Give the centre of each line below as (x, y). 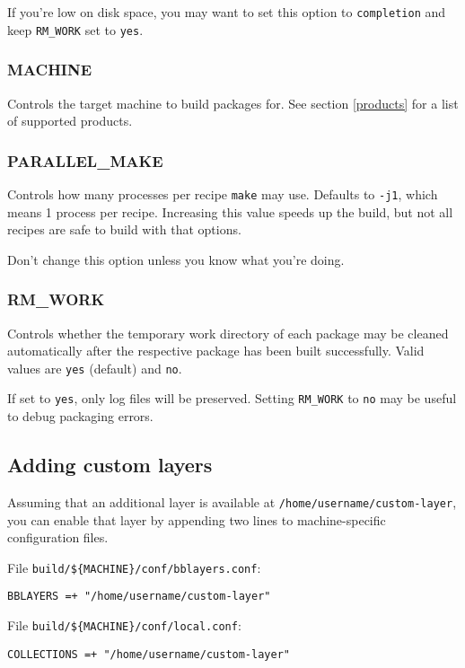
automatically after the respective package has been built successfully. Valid (216, 351)
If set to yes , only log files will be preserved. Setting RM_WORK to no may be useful (232, 398)
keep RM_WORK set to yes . (75, 29)
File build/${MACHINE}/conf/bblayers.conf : (134, 567)
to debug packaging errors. (80, 416)
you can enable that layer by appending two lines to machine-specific (197, 519)
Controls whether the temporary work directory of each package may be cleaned (228, 333)
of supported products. (70, 121)
